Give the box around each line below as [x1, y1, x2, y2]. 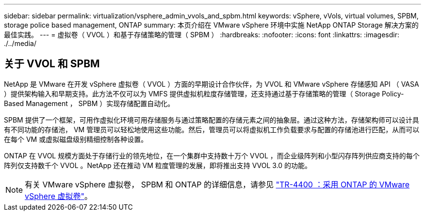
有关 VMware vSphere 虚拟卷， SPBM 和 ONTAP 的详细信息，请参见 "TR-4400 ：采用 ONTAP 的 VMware [25, 179, 410, 189]
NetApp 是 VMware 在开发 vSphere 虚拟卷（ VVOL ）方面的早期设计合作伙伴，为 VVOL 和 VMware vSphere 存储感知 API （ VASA [4, 79, 419, 88]
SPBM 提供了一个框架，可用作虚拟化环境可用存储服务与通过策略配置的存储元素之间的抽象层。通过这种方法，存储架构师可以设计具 [4, 115, 419, 124]
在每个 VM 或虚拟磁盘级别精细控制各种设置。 [4, 135, 148, 143]
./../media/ [4, 39, 36, 47]
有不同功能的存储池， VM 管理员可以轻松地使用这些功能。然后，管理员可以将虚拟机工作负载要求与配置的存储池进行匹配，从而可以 [4, 125, 420, 134]
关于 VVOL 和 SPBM [4, 58, 100, 70]
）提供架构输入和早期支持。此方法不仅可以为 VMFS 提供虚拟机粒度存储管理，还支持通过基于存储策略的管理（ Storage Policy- [4, 89, 404, 98]
